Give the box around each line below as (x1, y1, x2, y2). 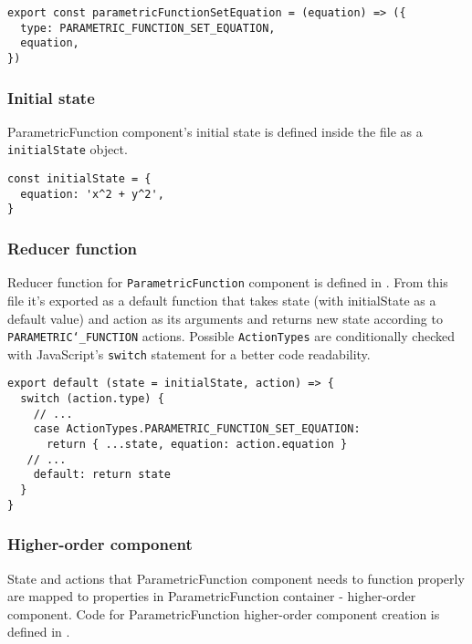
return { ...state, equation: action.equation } (46, 438, 348, 452)
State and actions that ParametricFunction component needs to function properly (7, 568, 465, 587)
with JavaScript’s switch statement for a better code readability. (7, 344, 371, 363)
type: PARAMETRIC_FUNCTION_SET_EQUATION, (20, 21, 276, 35)
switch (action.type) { (20, 392, 164, 406)
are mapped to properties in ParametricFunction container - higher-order (7, 587, 416, 606)
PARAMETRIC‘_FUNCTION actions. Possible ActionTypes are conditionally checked (7, 327, 455, 346)
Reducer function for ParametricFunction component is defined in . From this (7, 273, 448, 292)
